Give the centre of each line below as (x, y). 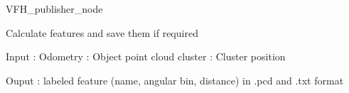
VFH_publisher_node (54, 9)
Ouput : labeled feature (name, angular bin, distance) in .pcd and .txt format (175, 80)
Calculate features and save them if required (102, 32)
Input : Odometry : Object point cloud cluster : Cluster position (146, 56)
